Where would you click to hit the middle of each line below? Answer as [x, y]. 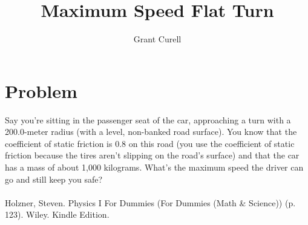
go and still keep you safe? [54, 179]
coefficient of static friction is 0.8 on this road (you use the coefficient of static [150, 143]
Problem [41, 90]
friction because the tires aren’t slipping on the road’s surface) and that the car [152, 155]
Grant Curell [157, 39]
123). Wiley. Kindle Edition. [57, 214]
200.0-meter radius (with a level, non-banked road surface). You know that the [151, 132]
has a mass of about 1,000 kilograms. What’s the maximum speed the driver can [154, 167]
